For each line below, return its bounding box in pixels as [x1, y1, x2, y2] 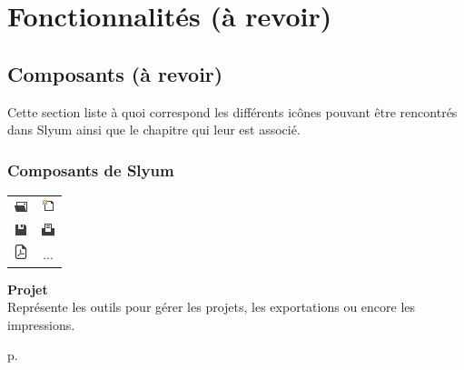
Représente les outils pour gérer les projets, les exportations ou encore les [7, 297, 416, 316]
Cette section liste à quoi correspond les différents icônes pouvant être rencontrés [7, 102, 458, 121]
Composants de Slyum [7, 158, 174, 181]
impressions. [7, 315, 75, 334]
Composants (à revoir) [7, 59, 223, 87]
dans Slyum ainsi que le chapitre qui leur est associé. [7, 120, 301, 139]
